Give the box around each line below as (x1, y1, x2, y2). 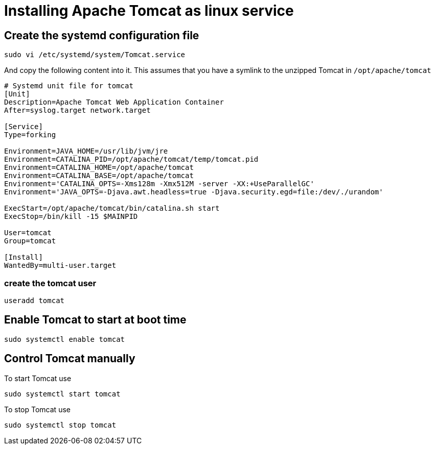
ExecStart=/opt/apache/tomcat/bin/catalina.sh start (4, 204, 220, 213)
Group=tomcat (4, 237, 56, 245)
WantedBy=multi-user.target (4, 261, 117, 270)
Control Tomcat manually (4, 352, 135, 365)
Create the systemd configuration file (4, 29, 199, 42)
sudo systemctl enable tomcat (4, 335, 125, 343)
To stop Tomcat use (4, 405, 71, 414)
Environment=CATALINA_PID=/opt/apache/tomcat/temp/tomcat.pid (4, 155, 259, 164)
